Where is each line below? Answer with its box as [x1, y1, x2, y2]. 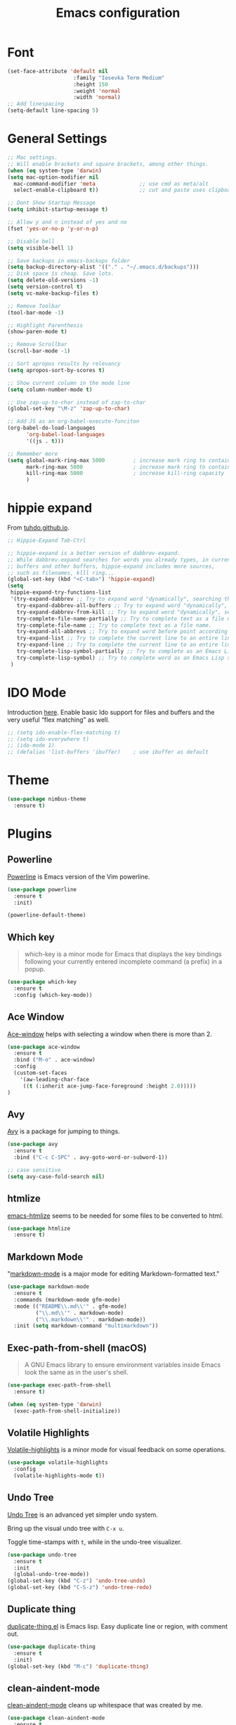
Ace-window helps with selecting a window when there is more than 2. [7, 1029, 213, 1038]
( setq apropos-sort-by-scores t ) [7, 367, 105, 374]
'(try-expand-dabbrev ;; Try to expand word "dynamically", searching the [10, 596, 234, 603]
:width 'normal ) [73, 94, 121, 101]
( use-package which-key [7, 979, 77, 986]
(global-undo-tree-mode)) [13, 1571, 90, 1578]
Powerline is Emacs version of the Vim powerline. [7, 872, 150, 881]
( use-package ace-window [7, 1043, 80, 1050]
